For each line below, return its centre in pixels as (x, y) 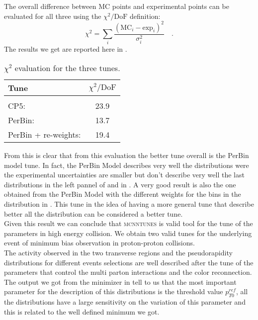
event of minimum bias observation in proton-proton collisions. (99, 243)
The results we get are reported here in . (66, 49)
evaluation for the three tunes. (67, 68)
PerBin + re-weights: (44, 135)
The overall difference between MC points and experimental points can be (117, 6)
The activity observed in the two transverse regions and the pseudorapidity (118, 252)
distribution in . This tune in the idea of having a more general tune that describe (129, 204)
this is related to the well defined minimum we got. (82, 311)
